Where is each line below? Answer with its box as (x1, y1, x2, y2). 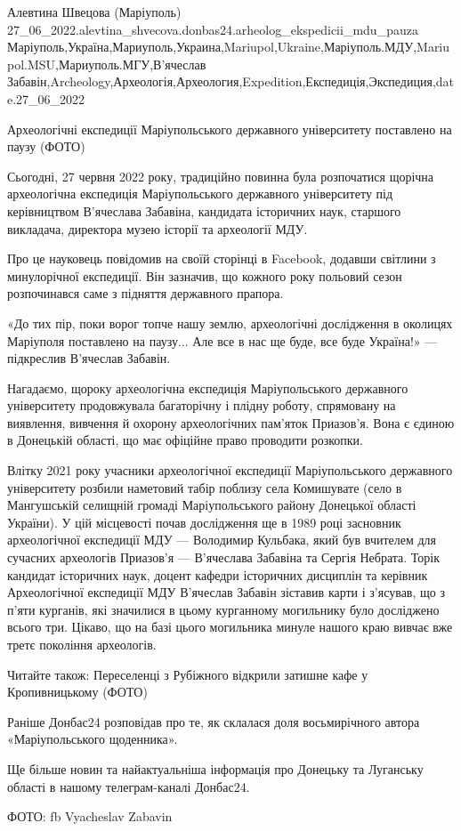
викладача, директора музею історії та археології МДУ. (7, 219, 308, 238)
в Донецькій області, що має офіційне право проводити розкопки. (7, 431, 363, 449)
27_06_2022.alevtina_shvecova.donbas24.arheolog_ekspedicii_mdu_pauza (7, 20, 418, 38)
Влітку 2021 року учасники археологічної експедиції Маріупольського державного (7, 461, 453, 480)
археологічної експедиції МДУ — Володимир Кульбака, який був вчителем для (7, 530, 437, 549)
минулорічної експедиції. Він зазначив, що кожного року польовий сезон (7, 266, 402, 285)
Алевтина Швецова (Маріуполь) (7, 3, 182, 20)
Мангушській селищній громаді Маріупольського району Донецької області (7, 496, 417, 514)
